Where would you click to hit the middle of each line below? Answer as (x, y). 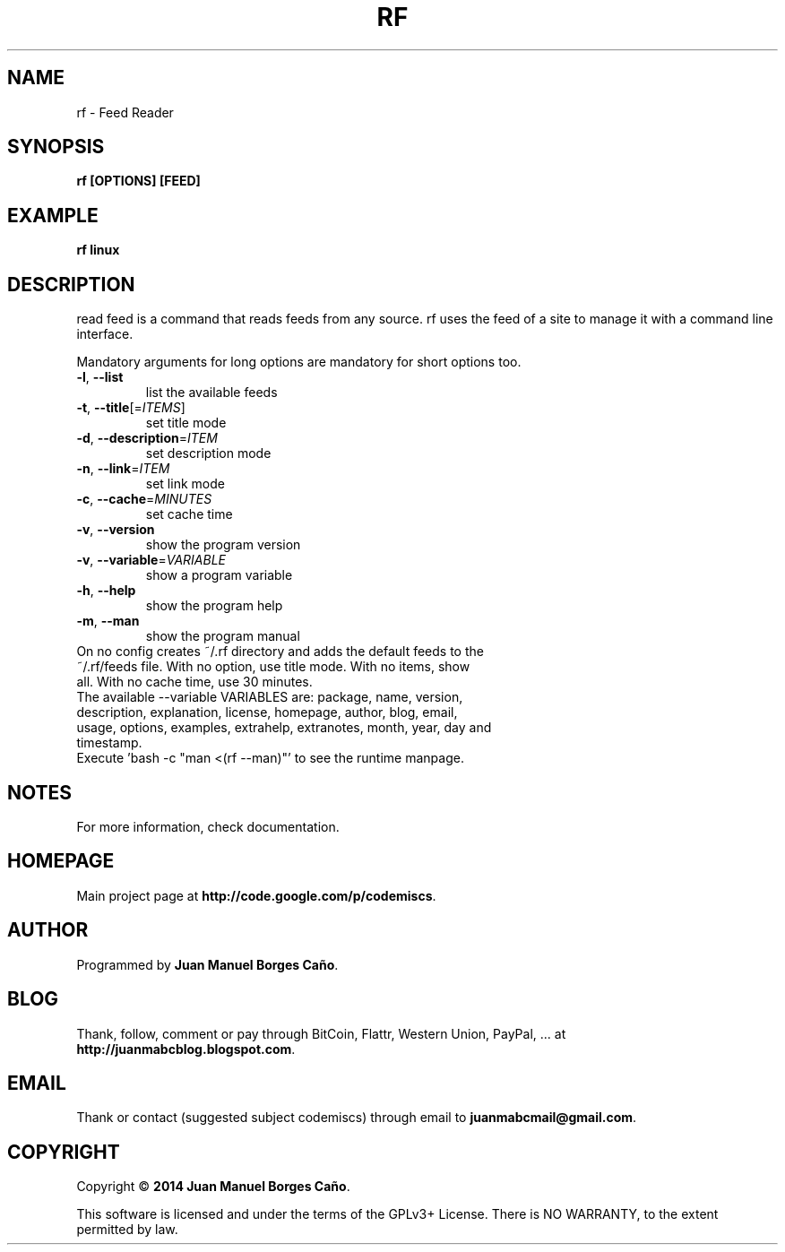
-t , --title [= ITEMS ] (131, 408)
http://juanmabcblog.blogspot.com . (186, 1049)
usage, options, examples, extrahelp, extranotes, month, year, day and (284, 728)
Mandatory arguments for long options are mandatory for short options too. (299, 362)
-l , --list (100, 377)
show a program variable (219, 575)
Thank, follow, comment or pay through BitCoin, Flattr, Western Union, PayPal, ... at (321, 1033)
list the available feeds (211, 393)
